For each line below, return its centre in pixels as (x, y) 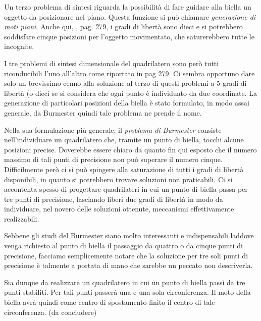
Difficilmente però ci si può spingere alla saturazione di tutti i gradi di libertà (124, 169)
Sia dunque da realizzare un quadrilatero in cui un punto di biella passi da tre (125, 282)
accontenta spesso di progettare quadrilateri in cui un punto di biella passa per (126, 189)
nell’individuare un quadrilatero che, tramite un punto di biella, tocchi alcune (124, 140)
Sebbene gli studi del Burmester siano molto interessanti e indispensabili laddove (129, 235)
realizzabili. (22, 218)
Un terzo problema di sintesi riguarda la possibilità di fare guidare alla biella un (128, 7)
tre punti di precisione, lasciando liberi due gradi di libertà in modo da (114, 199)
